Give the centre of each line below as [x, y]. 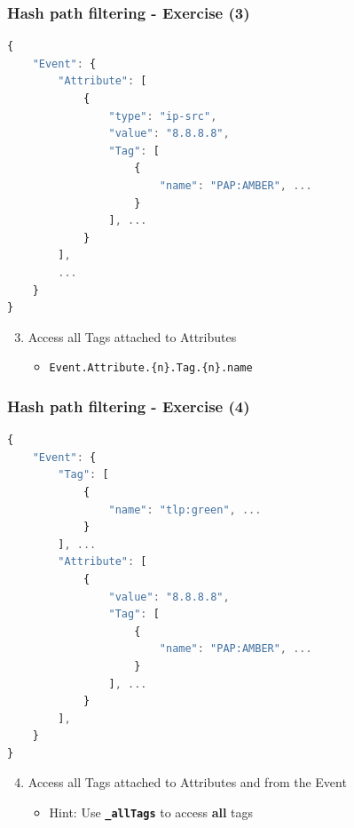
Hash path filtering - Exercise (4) [129, 406]
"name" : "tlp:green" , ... [185, 510]
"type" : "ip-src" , [163, 116]
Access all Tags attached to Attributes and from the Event [187, 782]
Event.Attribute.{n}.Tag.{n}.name [151, 368]
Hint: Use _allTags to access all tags [151, 812]
